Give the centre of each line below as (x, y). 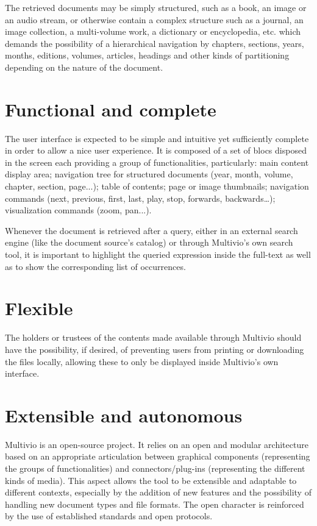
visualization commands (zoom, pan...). (78, 210)
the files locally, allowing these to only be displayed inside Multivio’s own (142, 361)
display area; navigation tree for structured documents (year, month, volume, (149, 174)
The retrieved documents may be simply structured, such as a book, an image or (156, 7)
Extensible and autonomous (124, 415)
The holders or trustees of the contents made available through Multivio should (153, 337)
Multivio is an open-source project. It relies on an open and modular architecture (157, 444)
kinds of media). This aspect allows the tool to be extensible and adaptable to (151, 480)
